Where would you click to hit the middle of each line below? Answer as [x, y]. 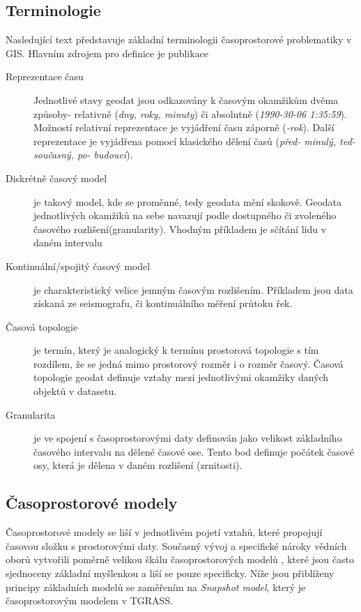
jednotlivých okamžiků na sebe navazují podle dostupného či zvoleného [185, 215]
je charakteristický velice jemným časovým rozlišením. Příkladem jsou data [193, 289]
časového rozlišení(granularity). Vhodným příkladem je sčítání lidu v [180, 229]
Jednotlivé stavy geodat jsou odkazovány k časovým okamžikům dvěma [186, 99]
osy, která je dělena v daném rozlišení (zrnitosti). [138, 465]
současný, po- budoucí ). [83, 155]
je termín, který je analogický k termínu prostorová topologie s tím [176, 350]
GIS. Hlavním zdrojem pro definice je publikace [107, 53]
